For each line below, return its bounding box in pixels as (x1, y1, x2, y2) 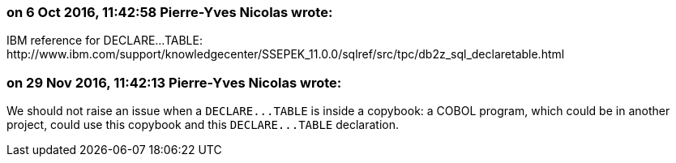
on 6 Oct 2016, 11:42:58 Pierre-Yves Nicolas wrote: (6, 4, 333, 20)
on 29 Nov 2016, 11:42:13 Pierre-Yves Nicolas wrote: (6, 74, 342, 91)
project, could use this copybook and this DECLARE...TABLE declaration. (6, 118, 400, 132)
